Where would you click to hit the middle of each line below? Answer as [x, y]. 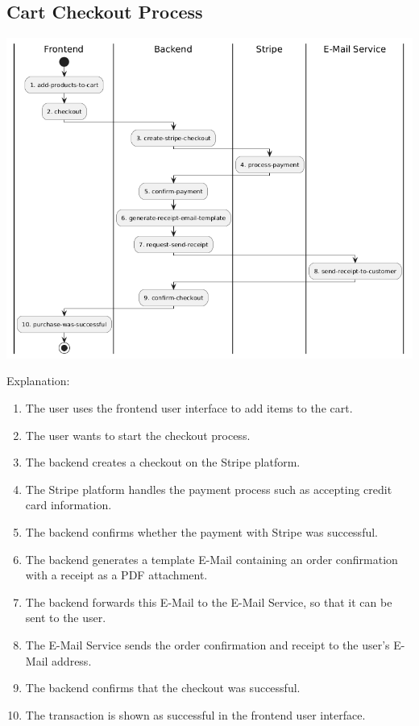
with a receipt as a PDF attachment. [116, 575]
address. [72, 660]
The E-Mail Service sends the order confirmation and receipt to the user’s [207, 645]
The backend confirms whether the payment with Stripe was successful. [201, 532]
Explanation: [38, 381]
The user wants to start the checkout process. [138, 435]
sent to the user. [66, 618]
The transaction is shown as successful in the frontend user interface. [195, 714]
